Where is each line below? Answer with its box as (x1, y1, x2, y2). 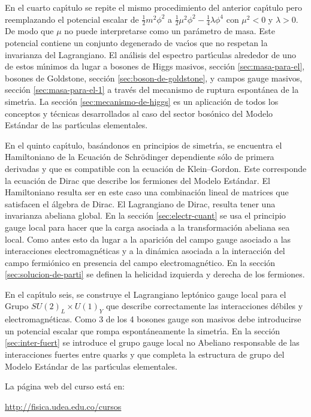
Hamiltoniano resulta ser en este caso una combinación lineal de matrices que (5, 186, 289, 198)
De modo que (5, 25, 54, 37)
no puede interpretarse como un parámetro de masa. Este (64, 25, 276, 37)
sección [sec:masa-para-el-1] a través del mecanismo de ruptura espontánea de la (5, 83, 299, 96)
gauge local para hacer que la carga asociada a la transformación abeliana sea (5, 220, 290, 233)
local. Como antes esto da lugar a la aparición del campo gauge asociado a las (5, 232, 291, 245)
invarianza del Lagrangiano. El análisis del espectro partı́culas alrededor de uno (5, 48, 296, 61)
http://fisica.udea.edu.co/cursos (5, 400, 122, 412)
